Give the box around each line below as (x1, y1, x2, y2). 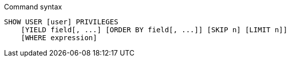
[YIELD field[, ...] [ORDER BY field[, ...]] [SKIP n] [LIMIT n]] (21, 26, 287, 34)
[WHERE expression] (21, 34, 97, 42)
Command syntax (4, 2, 62, 11)
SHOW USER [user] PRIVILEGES (4, 18, 118, 26)
